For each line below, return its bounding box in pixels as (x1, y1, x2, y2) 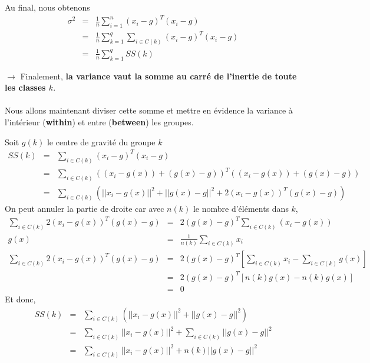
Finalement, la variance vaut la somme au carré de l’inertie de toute (20, 69, 297, 82)
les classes (5, 81, 46, 94)
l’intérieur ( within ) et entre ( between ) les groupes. (5, 116, 194, 128)
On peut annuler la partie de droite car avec (5, 202, 164, 215)
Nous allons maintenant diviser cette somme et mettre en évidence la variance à (5, 104, 293, 116)
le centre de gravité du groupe (47, 135, 156, 148)
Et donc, (5, 293, 36, 305)
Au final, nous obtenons (5, 1, 90, 13)
